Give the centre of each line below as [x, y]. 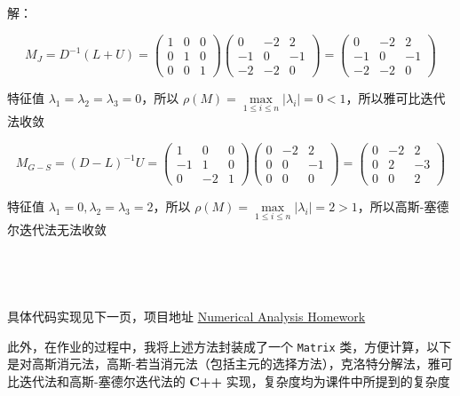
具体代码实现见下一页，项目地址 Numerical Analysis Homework [186, 316]
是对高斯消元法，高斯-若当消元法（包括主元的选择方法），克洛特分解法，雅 [224, 364]
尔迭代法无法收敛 [57, 229]
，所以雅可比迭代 [396, 97]
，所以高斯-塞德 [403, 206]
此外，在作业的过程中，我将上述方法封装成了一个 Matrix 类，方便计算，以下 [230, 346]
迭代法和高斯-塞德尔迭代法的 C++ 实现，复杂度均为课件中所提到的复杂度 [234, 380]
